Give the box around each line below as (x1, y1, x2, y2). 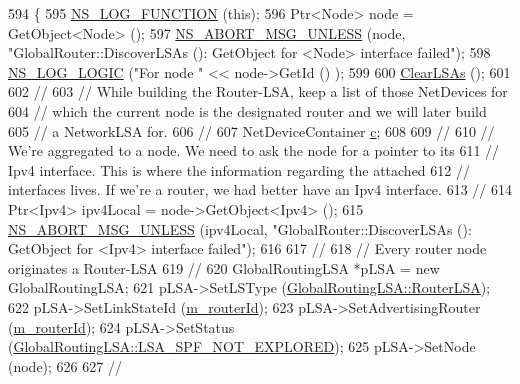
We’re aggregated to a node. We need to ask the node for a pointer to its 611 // (8, 140, 500, 161)
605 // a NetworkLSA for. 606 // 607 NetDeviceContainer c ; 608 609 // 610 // (8, 120, 495, 141)
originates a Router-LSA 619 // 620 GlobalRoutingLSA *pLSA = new (8, 257, 440, 278)
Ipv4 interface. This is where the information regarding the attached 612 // (8, 159, 470, 180)
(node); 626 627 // (8, 355, 122, 376)
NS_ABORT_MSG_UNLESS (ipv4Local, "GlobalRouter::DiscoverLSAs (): (8, 218, 472, 239)
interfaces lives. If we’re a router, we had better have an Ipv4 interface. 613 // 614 (8, 179, 512, 200)
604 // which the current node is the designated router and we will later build (8, 100, 487, 121)
